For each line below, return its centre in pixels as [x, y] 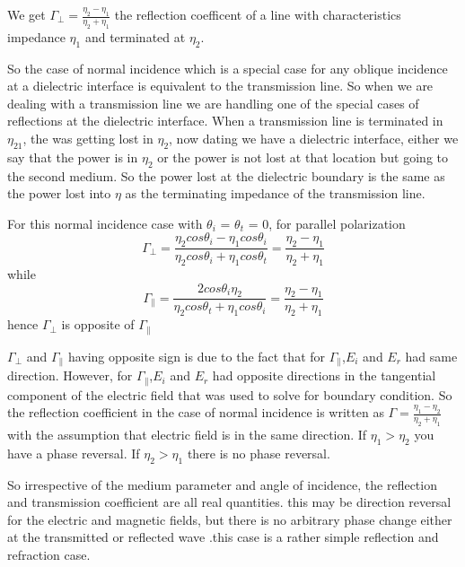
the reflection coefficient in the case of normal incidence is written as [196, 412]
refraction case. [49, 554]
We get [26, 14]
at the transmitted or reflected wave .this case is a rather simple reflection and [223, 537]
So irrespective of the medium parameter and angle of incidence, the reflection [222, 484]
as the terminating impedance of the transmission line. [275, 193]
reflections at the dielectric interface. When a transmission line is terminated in [225, 121]
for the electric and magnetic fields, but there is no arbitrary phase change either [230, 519]
